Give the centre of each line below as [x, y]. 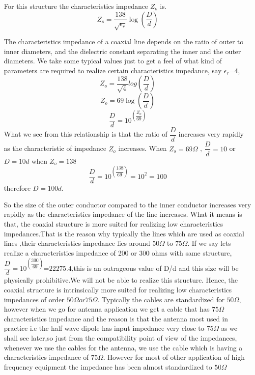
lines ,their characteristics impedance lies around [77, 243]
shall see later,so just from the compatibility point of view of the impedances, [121, 338]
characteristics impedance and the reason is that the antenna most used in [116, 318]
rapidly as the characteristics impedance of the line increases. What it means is [123, 214]
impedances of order [34, 299]
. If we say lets [209, 243]
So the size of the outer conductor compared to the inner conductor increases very [127, 204]
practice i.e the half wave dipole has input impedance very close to [104, 328]
